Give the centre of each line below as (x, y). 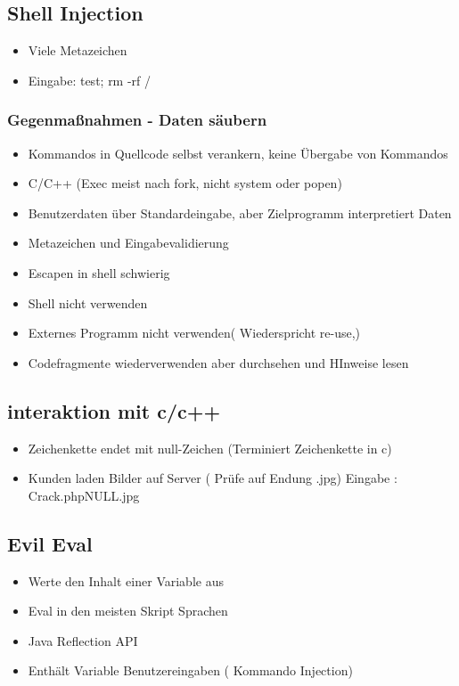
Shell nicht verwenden (88, 302)
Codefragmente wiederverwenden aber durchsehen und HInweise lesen (218, 362)
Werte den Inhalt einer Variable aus (126, 580)
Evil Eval (50, 543)
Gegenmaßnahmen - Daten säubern (137, 120)
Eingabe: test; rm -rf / (90, 80)
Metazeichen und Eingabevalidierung (128, 243)
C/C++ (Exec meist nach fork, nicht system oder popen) (185, 183)
